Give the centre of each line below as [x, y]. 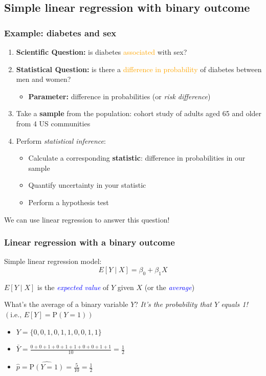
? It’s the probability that [173, 304]
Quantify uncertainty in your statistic [87, 185]
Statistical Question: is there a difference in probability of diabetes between [139, 69]
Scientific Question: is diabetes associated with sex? [102, 52]
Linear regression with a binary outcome [90, 242]
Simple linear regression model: [53, 261]
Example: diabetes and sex [60, 32]
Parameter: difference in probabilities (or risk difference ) [119, 96]
